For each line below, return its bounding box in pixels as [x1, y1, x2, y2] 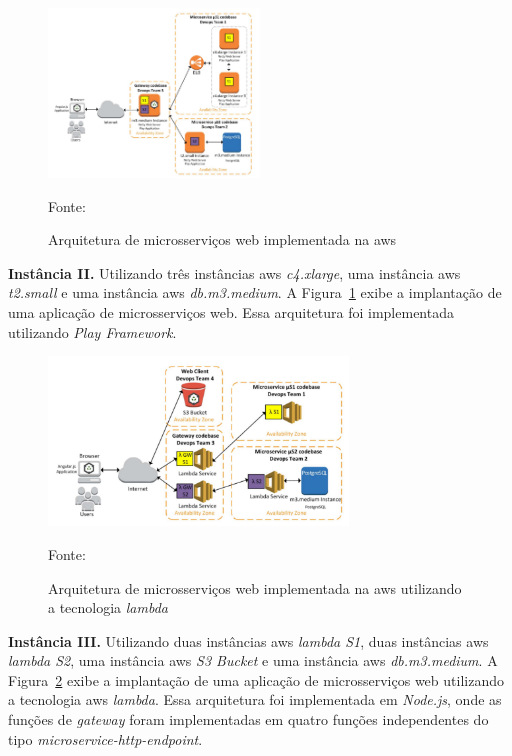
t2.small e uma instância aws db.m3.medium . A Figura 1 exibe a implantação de [8, 282, 502, 303]
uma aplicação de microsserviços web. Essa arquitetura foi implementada [8, 302, 454, 323]
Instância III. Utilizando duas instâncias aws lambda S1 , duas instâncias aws [8, 630, 489, 651]
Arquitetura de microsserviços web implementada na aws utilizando [48, 577, 462, 598]
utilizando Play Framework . [8, 321, 177, 342]
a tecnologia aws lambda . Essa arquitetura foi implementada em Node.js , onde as [8, 689, 502, 710]
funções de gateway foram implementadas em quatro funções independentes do [8, 709, 489, 730]
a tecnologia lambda [48, 597, 169, 618]
